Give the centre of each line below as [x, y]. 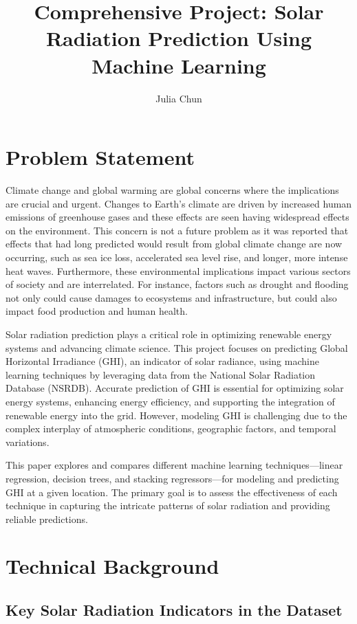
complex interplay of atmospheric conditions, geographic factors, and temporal [171, 428]
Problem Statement [100, 157]
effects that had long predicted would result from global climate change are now [174, 244]
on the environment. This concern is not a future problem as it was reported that [177, 230]
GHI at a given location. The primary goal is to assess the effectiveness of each [172, 492]
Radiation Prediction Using [179, 38]
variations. [28, 442]
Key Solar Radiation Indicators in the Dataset [174, 610]
